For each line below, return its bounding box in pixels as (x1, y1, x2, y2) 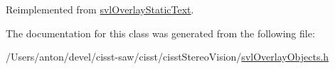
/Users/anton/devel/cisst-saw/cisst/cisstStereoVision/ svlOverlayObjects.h (6, 49, 329, 64)
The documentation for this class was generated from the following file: (6, 25, 315, 40)
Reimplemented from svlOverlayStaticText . (6, 2, 194, 16)
